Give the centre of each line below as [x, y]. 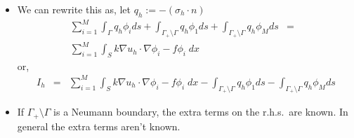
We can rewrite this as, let [74, 9]
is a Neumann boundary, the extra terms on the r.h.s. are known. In [201, 112]
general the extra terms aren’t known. [99, 126]
